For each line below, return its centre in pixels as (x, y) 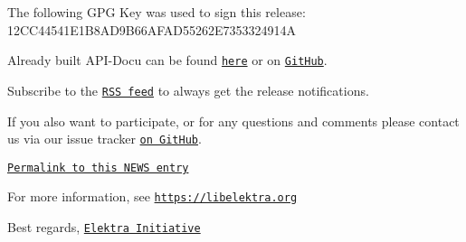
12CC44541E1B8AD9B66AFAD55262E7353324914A (152, 29)
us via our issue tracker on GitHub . (105, 139)
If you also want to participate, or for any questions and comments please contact (233, 121)
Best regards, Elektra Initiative (104, 227)
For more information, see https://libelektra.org (152, 196)
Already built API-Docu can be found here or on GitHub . (167, 60)
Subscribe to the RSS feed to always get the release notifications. (188, 90)
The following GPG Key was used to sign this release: (157, 12)
